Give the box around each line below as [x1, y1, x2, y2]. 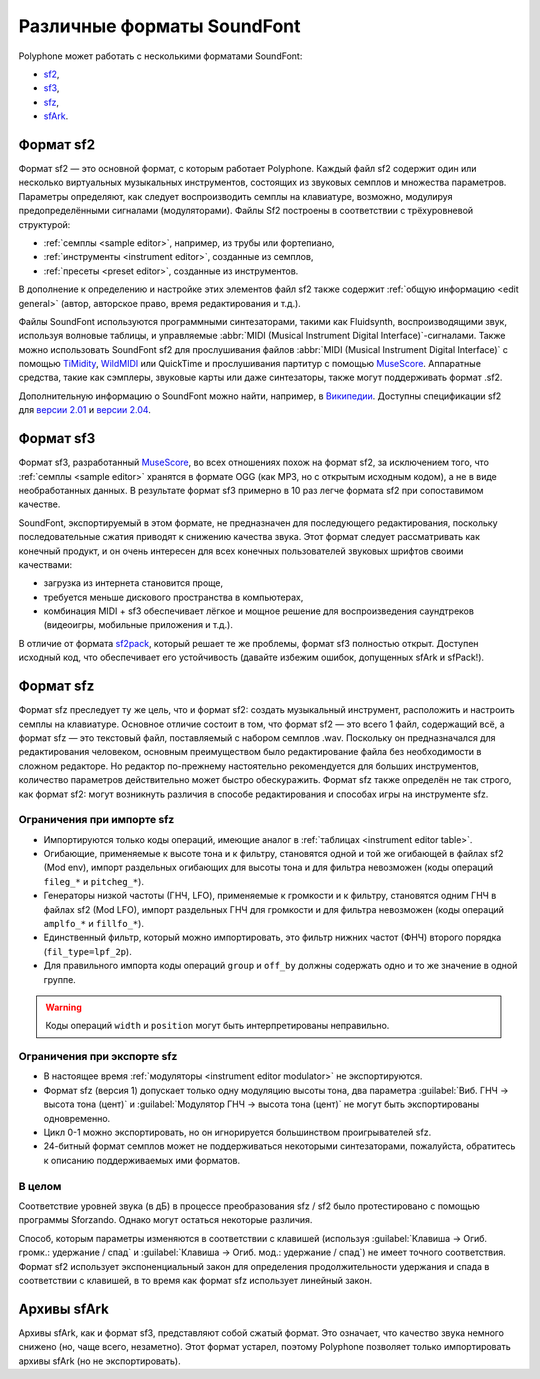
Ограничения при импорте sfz [18, 813, 175, 827]
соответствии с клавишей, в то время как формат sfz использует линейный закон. [18, 1274, 373, 1286]
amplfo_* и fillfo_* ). [43, 917, 145, 929]
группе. [43, 973, 77, 985]
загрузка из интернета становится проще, [43, 577, 224, 589]
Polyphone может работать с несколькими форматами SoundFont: [18, 50, 303, 62]
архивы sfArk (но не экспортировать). [18, 1355, 181, 1367]
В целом [18, 1179, 62, 1193]
